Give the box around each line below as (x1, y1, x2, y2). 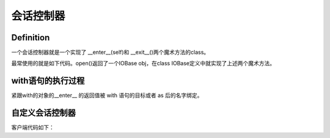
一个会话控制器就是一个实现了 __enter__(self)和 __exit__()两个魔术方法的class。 (11, 49, 210, 56)
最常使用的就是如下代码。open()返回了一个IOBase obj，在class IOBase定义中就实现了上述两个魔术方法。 (11, 60, 275, 67)
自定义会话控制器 (11, 107, 76, 118)
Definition (11, 32, 50, 43)
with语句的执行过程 (11, 76, 85, 86)
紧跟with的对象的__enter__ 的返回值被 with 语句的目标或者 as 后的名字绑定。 (11, 92, 203, 99)
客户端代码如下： (11, 124, 54, 131)
